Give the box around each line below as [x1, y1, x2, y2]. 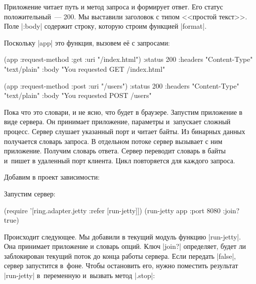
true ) [4, 215, 19, 225]
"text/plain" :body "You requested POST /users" [4, 90, 152, 100]
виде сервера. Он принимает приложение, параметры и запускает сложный [4, 116, 231, 127]
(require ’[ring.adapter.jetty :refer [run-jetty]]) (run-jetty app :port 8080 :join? [4, 205, 240, 215]
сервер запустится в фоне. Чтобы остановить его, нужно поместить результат [4, 260, 238, 271]
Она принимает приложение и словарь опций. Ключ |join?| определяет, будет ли [4, 241, 246, 251]
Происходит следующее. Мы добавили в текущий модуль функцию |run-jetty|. [4, 231, 241, 241]
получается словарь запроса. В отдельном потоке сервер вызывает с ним [4, 136, 222, 146]
